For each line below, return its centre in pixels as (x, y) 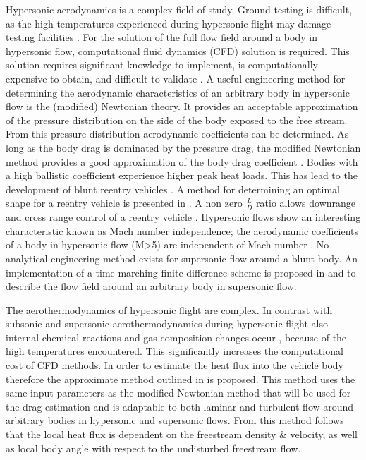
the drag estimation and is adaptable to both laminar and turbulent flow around (180, 406)
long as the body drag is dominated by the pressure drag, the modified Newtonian (183, 147)
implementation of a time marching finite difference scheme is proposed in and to (181, 272)
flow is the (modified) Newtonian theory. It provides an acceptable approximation (182, 106)
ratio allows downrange (306, 203)
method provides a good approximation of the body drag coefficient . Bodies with (182, 161)
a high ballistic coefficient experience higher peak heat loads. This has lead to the (182, 175)
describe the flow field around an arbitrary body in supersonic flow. (151, 286)
